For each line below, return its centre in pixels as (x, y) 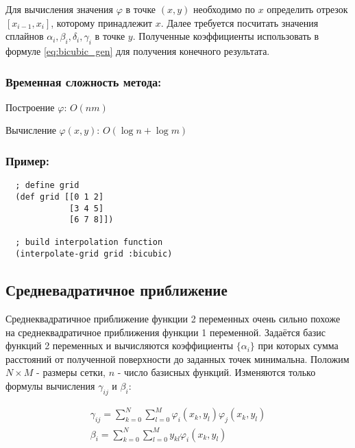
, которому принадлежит (102, 22)
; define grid (47, 186)
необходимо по (224, 9)
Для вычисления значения (60, 9)
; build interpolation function (89, 243)
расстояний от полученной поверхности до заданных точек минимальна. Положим (177, 358)
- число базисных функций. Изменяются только (217, 372)
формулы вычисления (50, 385)
